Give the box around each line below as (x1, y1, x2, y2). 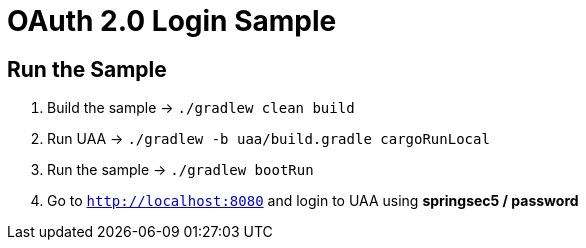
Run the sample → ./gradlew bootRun (47, 161, 314, 179)
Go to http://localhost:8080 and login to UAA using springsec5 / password (47, 192, 579, 210)
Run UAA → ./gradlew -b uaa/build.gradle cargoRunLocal (47, 130, 490, 148)
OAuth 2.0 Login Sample (7, 4, 337, 38)
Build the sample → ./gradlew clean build (47, 99, 355, 117)
